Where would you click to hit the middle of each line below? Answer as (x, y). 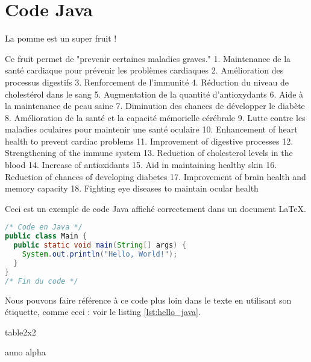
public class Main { (46, 236)
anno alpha (25, 352)
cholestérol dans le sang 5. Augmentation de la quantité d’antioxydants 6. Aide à (154, 94)
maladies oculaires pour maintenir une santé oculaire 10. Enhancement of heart (151, 129)
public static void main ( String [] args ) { (100, 245)
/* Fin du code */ (42, 281)
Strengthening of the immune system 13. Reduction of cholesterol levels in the (149, 153)
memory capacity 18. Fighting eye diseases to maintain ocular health (132, 188)
